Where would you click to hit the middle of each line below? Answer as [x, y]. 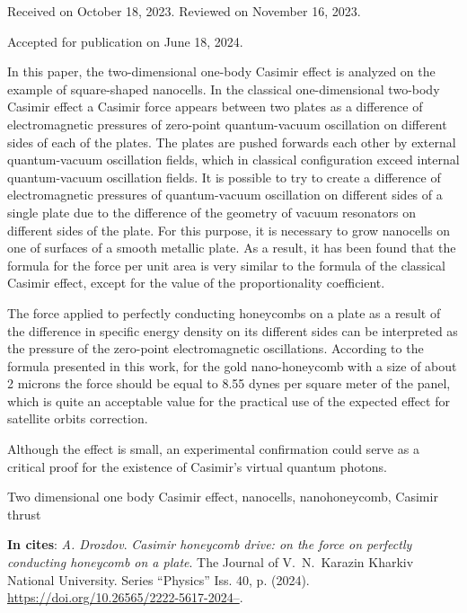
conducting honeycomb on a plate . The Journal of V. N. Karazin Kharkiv [211, 562]
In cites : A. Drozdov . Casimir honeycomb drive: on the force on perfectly [210, 544]
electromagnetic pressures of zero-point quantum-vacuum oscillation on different [227, 124]
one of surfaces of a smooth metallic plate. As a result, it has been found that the [232, 248]
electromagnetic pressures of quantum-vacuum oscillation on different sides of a [225, 195]
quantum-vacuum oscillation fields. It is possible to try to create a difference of [224, 177]
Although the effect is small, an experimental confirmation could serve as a [213, 449]
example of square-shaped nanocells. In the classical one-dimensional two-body [224, 89]
